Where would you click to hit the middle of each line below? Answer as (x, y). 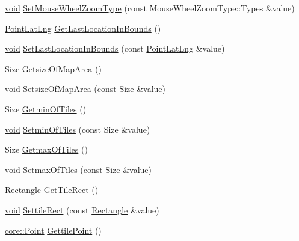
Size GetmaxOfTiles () (46, 149)
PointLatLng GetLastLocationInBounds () (83, 28)
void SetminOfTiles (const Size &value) (78, 129)
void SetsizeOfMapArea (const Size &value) (85, 89)
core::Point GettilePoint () (53, 230)
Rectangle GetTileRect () (52, 190)
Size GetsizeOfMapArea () (53, 68)
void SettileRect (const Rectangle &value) (82, 209)
